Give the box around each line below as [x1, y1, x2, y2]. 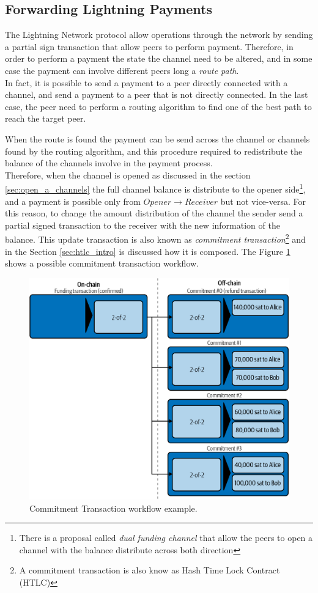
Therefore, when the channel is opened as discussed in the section [5, 168, 251, 181]
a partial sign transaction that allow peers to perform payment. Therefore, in [5, 40, 294, 53]
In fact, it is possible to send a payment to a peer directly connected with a [5, 76, 288, 89]
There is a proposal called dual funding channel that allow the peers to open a [19, 531, 313, 544]
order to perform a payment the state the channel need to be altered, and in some [5, 52, 312, 65]
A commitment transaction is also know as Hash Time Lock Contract [19, 564, 280, 576]
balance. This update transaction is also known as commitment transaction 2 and [5, 231, 306, 246]
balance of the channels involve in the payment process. [5, 157, 213, 169]
